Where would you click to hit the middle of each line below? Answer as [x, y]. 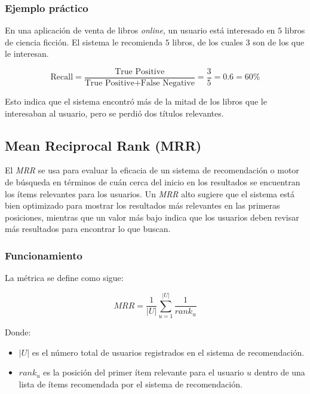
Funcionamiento [44, 255]
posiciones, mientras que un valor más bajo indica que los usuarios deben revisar [152, 217]
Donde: [18, 332]
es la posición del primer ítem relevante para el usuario [144, 372]
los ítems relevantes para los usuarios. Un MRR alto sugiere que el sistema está [150, 193]
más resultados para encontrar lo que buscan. [88, 229]
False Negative [168, 83]
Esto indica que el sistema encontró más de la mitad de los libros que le [136, 101]
